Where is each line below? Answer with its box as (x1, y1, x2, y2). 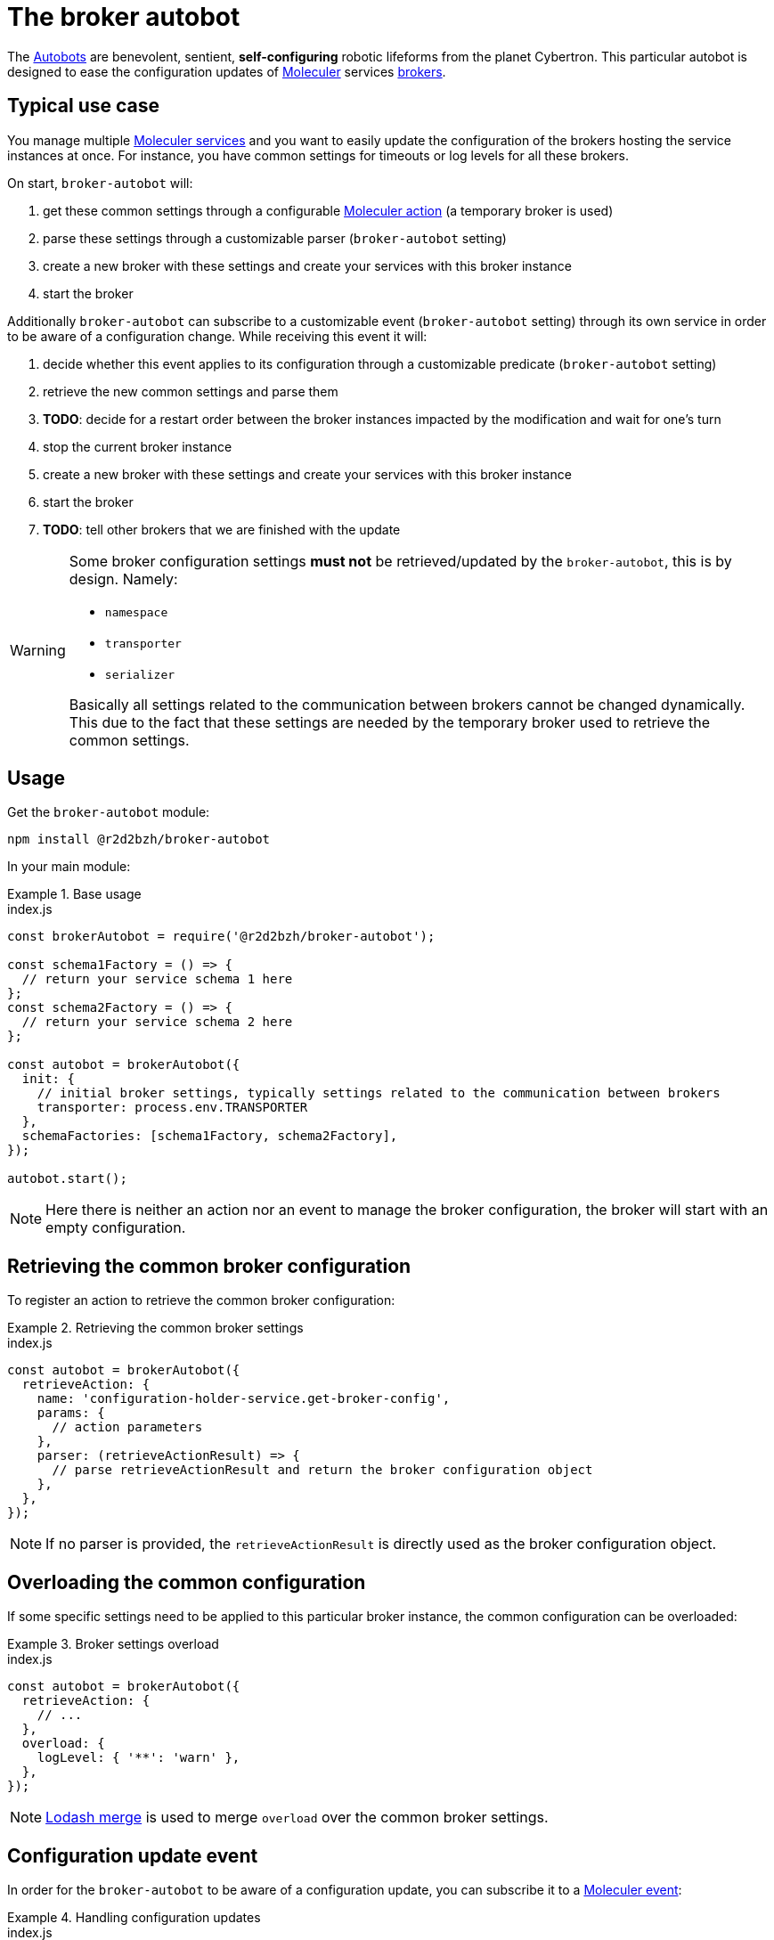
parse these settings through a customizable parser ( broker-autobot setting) (43, 230, 507, 246)
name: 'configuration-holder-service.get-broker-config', (37, 1391, 451, 1406)
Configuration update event (7, 1844, 258, 1867)
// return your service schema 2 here (21, 1015, 293, 1030)
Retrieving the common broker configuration (7, 1254, 411, 1277)
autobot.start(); (7, 1171, 127, 1186)
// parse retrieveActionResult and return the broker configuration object (52, 1463, 593, 1478)
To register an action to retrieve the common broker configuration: (7, 1292, 395, 1308)
